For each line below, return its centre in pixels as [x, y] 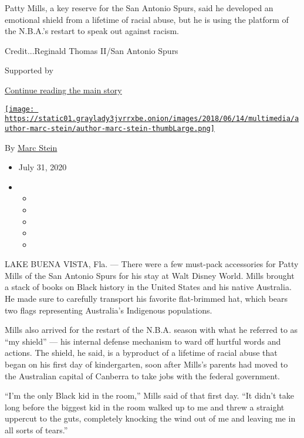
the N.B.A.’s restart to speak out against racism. [92, 31]
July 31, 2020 [43, 167]
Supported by [29, 70]
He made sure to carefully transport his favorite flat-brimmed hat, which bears [146, 299]
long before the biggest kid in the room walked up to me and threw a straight [145, 407]
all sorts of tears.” [36, 430]
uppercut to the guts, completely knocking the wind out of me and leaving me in [150, 418]
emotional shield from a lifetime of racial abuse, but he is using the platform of [147, 19]
